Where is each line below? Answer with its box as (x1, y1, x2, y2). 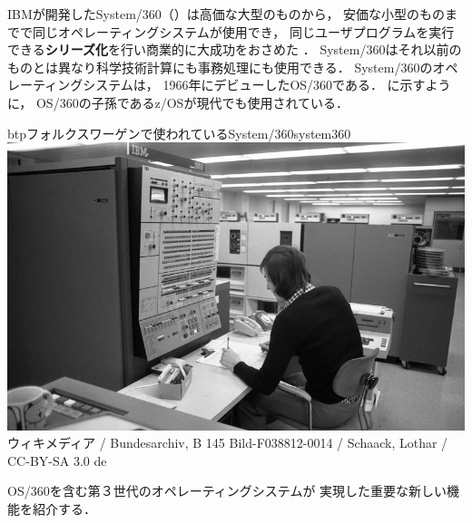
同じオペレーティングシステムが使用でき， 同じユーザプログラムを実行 (32, 22, 455, 41)
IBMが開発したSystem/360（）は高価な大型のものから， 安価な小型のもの (7, 5, 446, 23)
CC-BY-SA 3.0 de (7, 450, 107, 470)
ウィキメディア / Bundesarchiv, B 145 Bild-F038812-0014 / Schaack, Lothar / (7, 433, 448, 452)
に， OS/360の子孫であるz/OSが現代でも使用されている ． (7, 92, 349, 111)
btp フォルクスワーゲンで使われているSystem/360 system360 (7, 123, 351, 142)
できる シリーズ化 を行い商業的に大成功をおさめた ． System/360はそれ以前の (7, 40, 462, 59)
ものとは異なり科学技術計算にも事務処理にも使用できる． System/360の (7, 57, 433, 76)
